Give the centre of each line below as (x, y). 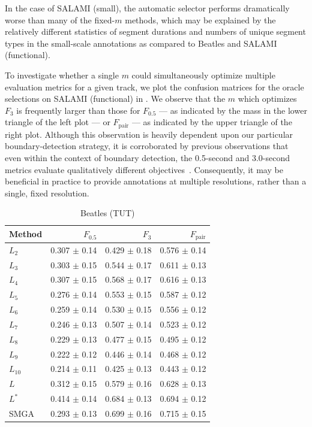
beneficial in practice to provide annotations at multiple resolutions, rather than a (156, 181)
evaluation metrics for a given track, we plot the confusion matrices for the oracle (154, 87)
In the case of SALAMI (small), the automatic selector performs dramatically (147, 8)
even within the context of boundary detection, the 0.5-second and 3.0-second (148, 157)
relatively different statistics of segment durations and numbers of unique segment (155, 31)
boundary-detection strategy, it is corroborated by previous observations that (147, 146)
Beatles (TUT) (107, 213)
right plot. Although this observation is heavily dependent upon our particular (149, 134)
